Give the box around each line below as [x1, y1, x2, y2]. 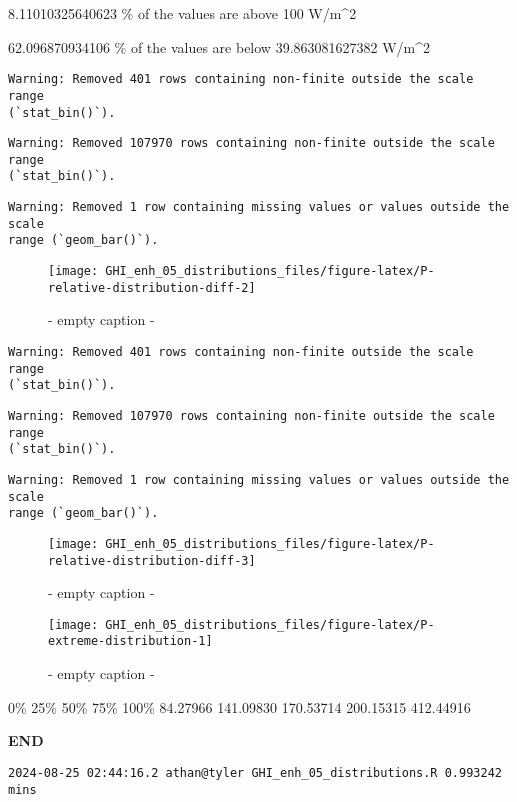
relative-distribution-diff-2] [48, 280, 256, 295]
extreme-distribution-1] [48, 634, 213, 649]
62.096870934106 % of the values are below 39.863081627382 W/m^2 [8, 36, 431, 57]
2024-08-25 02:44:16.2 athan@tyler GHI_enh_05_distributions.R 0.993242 [8, 765, 502, 780]
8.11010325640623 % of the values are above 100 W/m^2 [8, 3, 357, 23]
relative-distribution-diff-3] [48, 553, 256, 568]
